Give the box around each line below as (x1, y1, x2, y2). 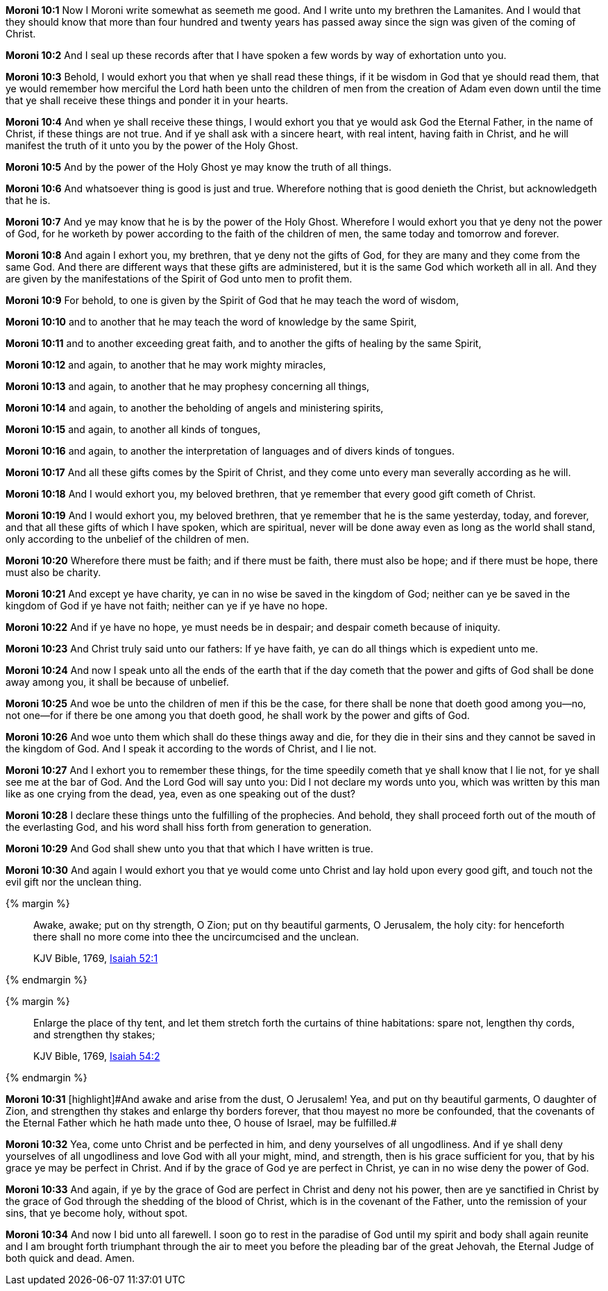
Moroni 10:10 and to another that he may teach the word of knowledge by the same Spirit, (6, 316, 417, 328)
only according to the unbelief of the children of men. (6, 533, 249, 545)
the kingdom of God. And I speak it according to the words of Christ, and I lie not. (6, 743, 377, 754)
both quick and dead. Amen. (6, 1252, 135, 1264)
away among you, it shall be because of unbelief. (6, 676, 229, 688)
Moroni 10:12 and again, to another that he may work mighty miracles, (6, 359, 326, 371)
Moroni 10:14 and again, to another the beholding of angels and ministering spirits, (6, 402, 384, 414)
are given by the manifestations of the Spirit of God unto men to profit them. (6, 273, 353, 285)
